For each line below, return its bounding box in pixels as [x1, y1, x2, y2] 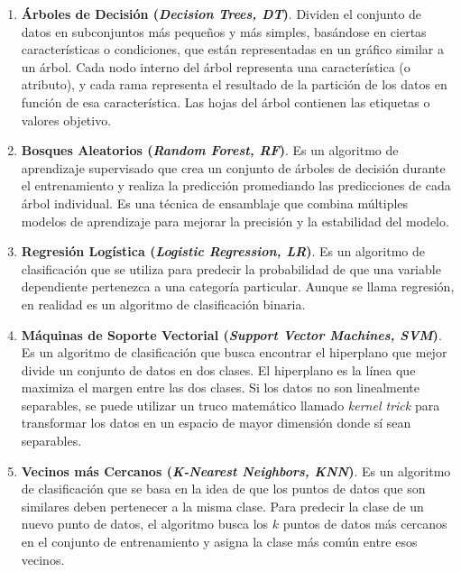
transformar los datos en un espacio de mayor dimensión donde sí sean [21, 413, 411, 432]
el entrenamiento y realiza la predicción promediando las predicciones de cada [21, 176, 451, 195]
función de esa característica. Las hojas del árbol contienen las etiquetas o [21, 92, 430, 111]
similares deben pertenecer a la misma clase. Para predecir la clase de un [21, 496, 424, 515]
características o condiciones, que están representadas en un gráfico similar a [21, 40, 444, 59]
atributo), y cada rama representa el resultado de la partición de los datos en [21, 75, 447, 94]
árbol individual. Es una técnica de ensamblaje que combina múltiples [21, 193, 409, 212]
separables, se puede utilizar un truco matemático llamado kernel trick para [21, 395, 440, 414]
